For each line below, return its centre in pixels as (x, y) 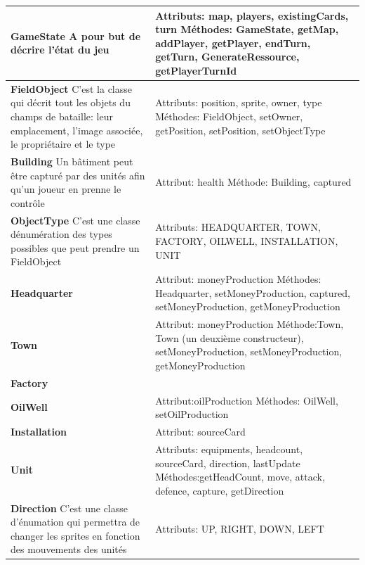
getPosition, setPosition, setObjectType (240, 130)
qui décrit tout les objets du (71, 102)
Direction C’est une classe (69, 508)
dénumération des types (61, 234)
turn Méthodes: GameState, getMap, (247, 29)
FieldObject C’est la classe (72, 88)
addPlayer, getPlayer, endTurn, (233, 43)
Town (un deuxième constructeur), (230, 337)
